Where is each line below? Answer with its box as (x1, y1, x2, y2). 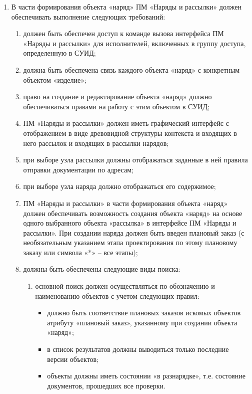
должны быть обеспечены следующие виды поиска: (23, 264, 180, 274)
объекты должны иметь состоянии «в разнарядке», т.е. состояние (47, 370, 245, 381)
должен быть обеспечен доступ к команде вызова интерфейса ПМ (23, 28, 224, 39)
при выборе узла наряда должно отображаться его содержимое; (23, 181, 216, 191)
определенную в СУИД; (23, 48, 96, 58)
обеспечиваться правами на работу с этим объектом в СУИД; (23, 101, 209, 111)
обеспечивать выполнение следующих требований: (11, 11, 165, 22)
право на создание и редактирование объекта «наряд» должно (23, 91, 212, 102)
